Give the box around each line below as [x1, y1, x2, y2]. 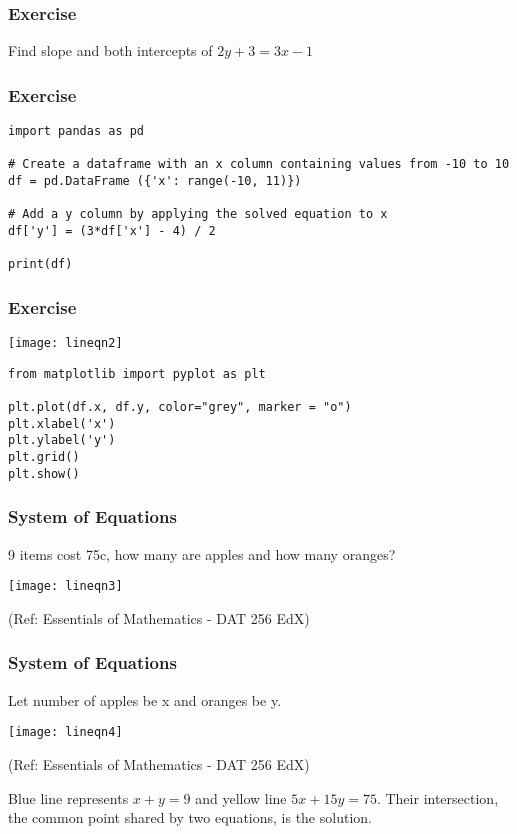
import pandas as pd [8, 124, 145, 139]
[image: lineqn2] [8, 336, 123, 351]
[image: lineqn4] [8, 725, 123, 740]
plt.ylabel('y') [8, 433, 116, 448]
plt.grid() [8, 450, 80, 465]
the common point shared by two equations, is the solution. [8, 807, 372, 828]
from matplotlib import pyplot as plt [8, 366, 266, 381]
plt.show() [8, 466, 80, 481]
